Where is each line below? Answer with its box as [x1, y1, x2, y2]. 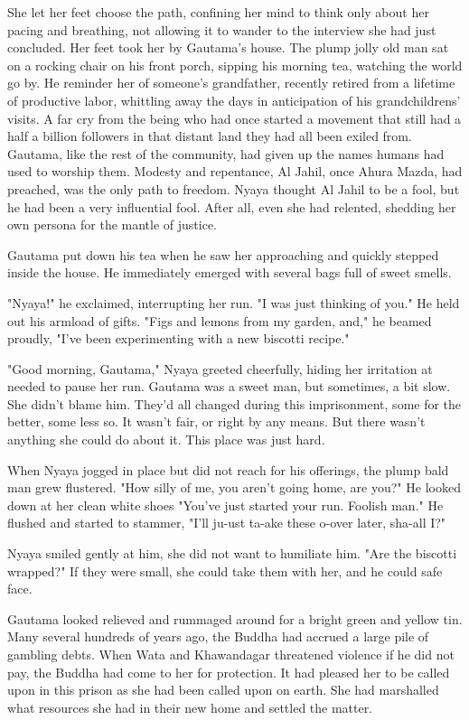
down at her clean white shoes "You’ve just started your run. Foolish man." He [7, 495, 444, 514]
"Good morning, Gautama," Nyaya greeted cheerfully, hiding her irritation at [7, 359, 433, 378]
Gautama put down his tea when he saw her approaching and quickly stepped [7, 245, 439, 264]
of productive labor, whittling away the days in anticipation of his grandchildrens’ [7, 90, 461, 109]
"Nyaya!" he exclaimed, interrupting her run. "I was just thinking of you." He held [7, 293, 460, 312]
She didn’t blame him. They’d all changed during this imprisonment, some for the [7, 394, 462, 413]
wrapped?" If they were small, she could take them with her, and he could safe [7, 561, 443, 580]
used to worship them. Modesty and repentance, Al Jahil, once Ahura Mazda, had [7, 162, 463, 181]
